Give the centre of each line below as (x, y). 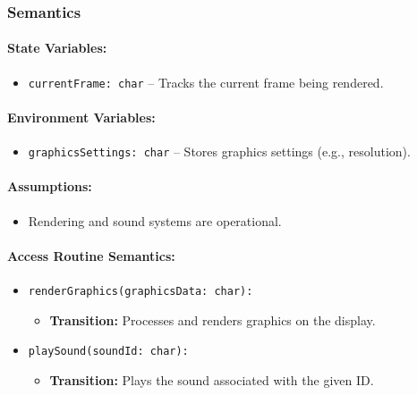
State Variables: (57, 48)
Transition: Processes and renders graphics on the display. (213, 319)
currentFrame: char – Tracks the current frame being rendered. (206, 82)
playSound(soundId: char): (108, 352)
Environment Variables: (81, 117)
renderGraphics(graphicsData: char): (140, 291)
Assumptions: (50, 186)
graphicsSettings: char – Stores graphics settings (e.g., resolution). (219, 151)
